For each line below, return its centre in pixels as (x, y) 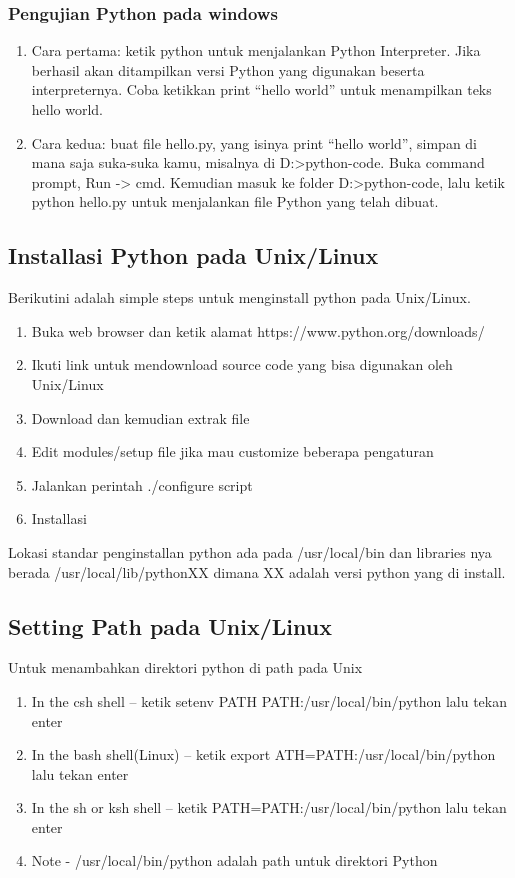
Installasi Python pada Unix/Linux (193, 255)
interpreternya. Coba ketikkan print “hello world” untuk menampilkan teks (261, 89)
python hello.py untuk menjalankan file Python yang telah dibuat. (235, 201)
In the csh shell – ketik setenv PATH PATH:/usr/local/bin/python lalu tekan (269, 700)
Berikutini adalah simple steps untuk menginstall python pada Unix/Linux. (239, 297)
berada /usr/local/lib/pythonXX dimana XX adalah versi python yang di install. (257, 571)
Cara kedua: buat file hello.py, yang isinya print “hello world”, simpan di (254, 142)
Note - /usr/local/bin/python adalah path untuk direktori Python (234, 860)
